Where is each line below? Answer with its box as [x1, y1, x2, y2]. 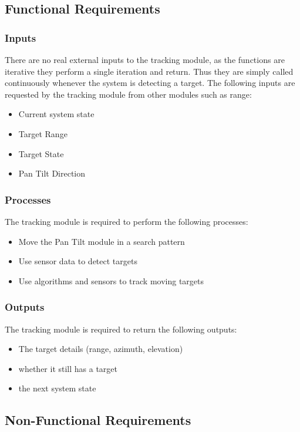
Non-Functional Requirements [5, 411, 191, 429]
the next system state [18, 382, 96, 394]
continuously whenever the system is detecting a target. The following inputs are [5, 77, 295, 89]
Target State [18, 147, 64, 159]
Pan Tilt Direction [18, 167, 86, 180]
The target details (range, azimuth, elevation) [18, 343, 183, 355]
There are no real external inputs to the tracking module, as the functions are [5, 54, 285, 65]
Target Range [18, 127, 68, 139]
